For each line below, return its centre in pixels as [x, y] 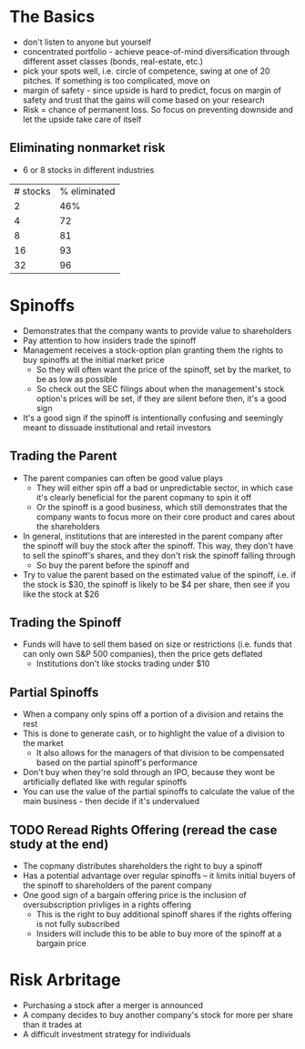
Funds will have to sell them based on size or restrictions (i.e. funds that [158, 644]
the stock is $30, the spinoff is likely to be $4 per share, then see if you [156, 584]
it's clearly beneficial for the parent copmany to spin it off [144, 497]
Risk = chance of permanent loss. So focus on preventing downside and [158, 109]
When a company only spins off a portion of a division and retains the [153, 714]
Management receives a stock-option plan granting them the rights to [153, 350]
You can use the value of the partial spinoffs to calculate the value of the [158, 792]
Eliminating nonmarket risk [87, 148]
